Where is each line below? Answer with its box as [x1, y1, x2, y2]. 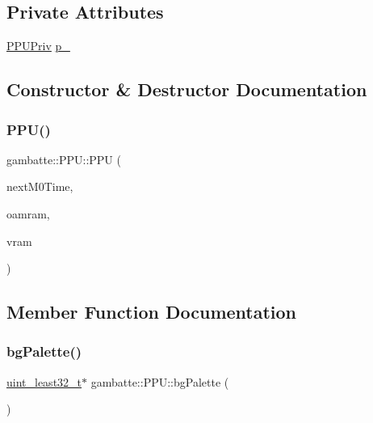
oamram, [6, 205, 50, 222]
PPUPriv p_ [6, 37, 70, 54]
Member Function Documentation [6, 299, 297, 324]
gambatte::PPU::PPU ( [6, 150, 121, 167]
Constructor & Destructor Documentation [6, 77, 367, 102]
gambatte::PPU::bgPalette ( [90, 373, 229, 390]
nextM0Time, [6, 178, 73, 195]
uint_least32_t [6, 373, 82, 390]
